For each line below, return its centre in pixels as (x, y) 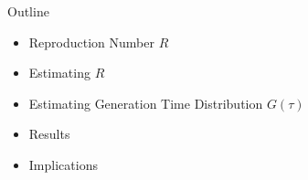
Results (49, 134)
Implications (63, 164)
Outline (28, 11)
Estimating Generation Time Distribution (146, 103)
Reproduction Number (91, 42)
